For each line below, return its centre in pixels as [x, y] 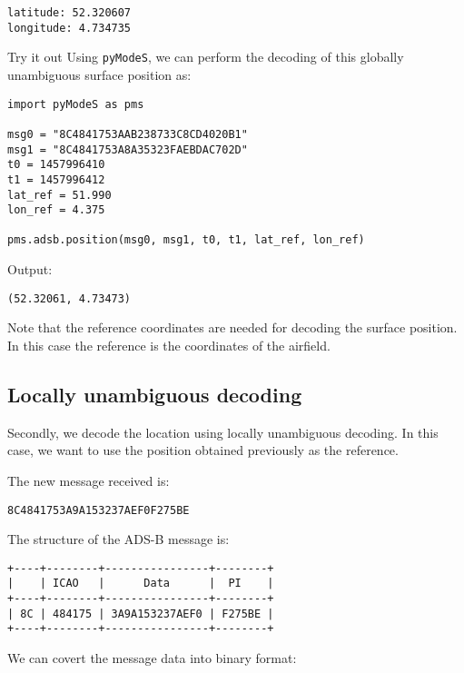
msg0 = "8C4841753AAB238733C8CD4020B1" [128, 134]
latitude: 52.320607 [69, 13]
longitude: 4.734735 [69, 28]
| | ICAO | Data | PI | [141, 584]
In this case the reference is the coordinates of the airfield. [169, 345]
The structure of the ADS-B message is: [118, 539]
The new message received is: [89, 480]
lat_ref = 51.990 [59, 195]
